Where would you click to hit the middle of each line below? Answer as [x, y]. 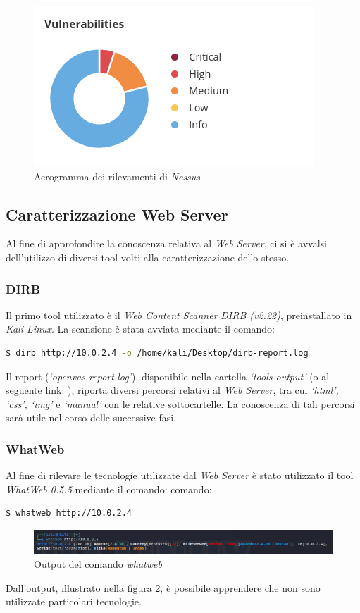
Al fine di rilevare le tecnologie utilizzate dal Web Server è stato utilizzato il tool [180, 475]
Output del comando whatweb [98, 563]
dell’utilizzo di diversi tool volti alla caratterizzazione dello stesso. [148, 257]
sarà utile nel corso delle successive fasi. [91, 417]
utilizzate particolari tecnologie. [74, 601]
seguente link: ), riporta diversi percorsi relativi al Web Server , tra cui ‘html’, [172, 390]
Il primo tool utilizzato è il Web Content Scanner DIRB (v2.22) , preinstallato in [179, 315]
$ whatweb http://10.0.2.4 [69, 513]
